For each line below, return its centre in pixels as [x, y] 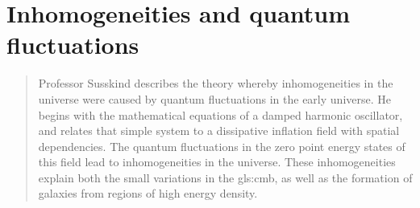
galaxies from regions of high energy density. [148, 193]
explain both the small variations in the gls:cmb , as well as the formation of [225, 177]
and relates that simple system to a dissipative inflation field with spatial [219, 131]
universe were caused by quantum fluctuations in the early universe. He [214, 98]
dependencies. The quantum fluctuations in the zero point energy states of [222, 146]
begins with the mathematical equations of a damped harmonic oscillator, [220, 114]
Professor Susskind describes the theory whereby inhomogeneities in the [216, 83]
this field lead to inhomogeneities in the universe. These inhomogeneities [217, 162]
